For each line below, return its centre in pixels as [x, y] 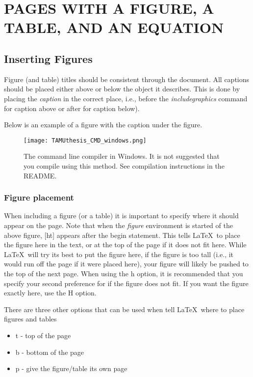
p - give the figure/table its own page [71, 368]
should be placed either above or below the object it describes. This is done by [122, 89]
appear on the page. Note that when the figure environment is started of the [118, 225]
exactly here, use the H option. [50, 293]
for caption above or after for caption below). [72, 108]
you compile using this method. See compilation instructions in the [124, 165]
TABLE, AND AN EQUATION [114, 27]
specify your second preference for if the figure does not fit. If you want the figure [126, 283]
